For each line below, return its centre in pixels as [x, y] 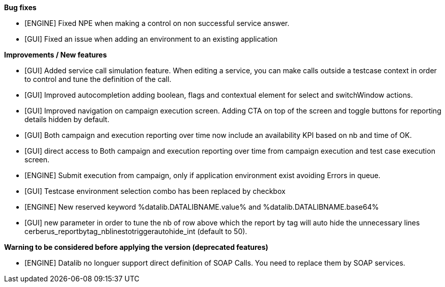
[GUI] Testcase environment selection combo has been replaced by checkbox [155, 191]
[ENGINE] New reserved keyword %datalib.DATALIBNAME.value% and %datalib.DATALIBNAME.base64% [202, 207]
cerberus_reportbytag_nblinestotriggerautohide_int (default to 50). [136, 231]
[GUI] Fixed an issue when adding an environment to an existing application [151, 39]
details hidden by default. [67, 119]
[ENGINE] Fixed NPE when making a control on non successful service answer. [157, 23]
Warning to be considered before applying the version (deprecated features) [136, 247]
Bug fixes [20, 7]
